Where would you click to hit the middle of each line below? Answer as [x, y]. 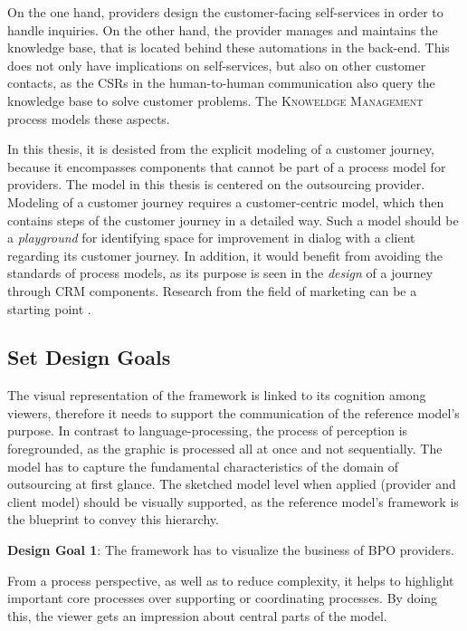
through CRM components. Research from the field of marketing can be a [212, 290]
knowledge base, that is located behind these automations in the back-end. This [229, 48]
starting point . [49, 308]
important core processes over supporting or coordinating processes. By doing [223, 598]
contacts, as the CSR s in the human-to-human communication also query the [221, 83]
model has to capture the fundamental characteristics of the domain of [203, 466]
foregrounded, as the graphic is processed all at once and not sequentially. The [225, 449]
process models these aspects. [89, 118]
